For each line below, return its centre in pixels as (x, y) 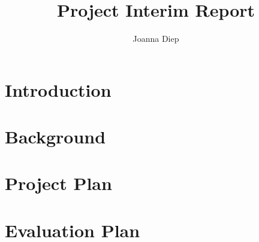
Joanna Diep (156, 39)
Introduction (58, 89)
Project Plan (58, 183)
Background (55, 137)
